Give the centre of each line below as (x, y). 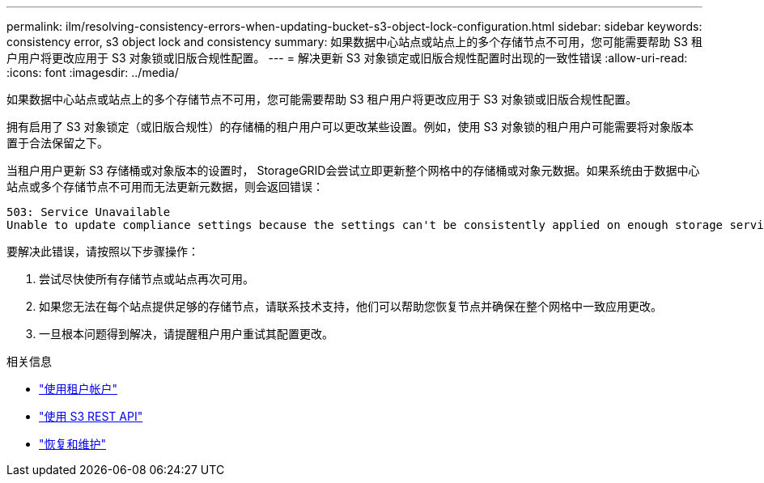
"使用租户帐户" (79, 389)
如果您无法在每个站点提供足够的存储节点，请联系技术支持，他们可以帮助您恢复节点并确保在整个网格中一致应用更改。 (350, 306)
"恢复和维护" (73, 444)
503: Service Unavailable (89, 212)
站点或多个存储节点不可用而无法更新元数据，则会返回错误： (165, 186)
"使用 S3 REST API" (91, 416)
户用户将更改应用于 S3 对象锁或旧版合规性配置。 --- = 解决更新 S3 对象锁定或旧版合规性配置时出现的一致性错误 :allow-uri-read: (347, 58)
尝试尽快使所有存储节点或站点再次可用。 (146, 279)
